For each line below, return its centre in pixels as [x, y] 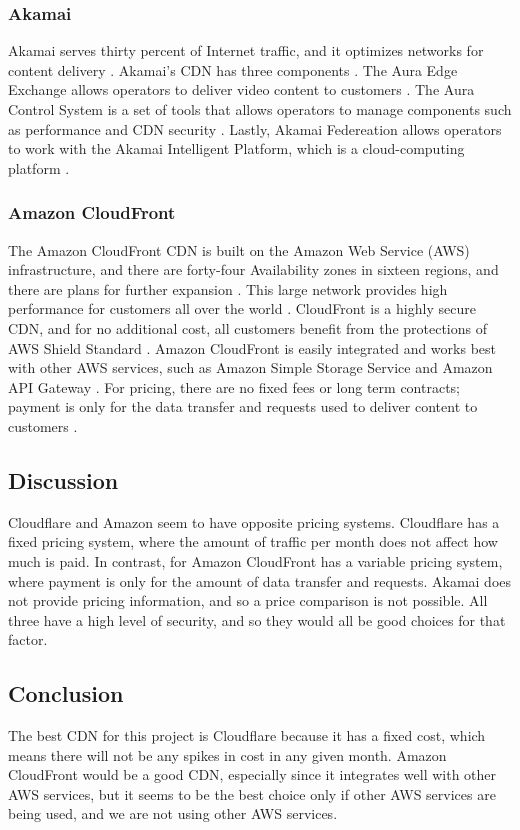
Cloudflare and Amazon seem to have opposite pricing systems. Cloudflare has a [254, 521]
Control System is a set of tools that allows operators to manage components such [260, 109]
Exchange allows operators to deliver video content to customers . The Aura [241, 89]
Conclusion [66, 693]
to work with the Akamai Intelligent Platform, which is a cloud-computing [236, 148]
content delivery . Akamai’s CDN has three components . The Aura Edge [233, 69]
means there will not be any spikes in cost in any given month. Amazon [227, 754]
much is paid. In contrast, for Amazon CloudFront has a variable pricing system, [255, 560]
